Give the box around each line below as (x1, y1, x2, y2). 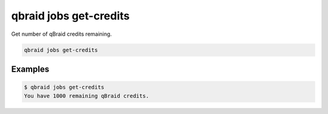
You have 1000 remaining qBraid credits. (24, 92, 149, 99)
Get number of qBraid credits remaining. (11, 30, 112, 38)
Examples (11, 64, 50, 74)
